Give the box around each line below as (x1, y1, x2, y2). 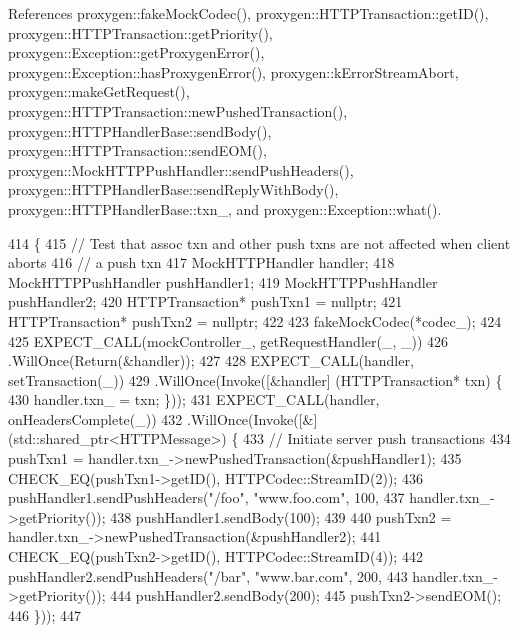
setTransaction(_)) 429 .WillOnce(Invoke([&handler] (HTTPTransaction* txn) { (8, 369, 503, 390)
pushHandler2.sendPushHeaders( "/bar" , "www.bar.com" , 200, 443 (8, 565, 408, 586)
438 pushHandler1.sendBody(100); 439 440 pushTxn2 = (110, 506, 452, 527)
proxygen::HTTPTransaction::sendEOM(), (8, 140, 267, 161)
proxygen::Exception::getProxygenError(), (8, 42, 265, 63)
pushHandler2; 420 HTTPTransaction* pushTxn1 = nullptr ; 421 (8, 291, 403, 312)
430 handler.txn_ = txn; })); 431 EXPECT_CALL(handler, (8, 389, 380, 410)
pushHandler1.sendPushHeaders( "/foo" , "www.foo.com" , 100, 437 (8, 487, 405, 508)
